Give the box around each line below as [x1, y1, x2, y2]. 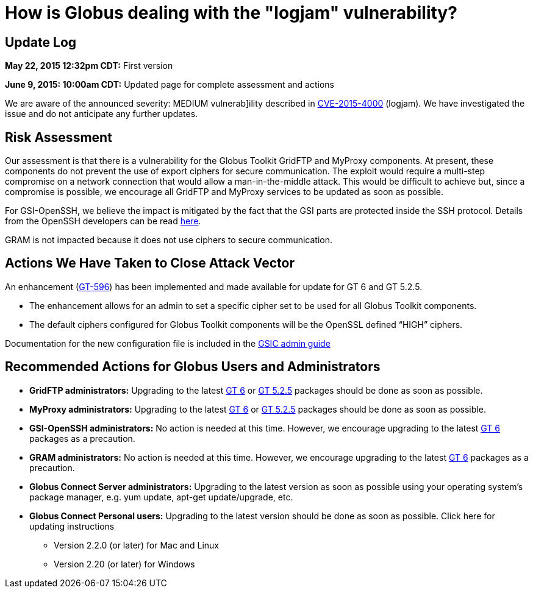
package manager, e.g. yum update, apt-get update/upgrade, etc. [29, 491, 293, 502]
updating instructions [29, 520, 115, 531]
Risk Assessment [5, 129, 112, 145]
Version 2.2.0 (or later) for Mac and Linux [54, 539, 220, 550]
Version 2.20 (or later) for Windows [54, 558, 195, 569]
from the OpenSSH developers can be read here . [5, 216, 201, 227]
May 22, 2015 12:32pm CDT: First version [5, 60, 173, 71]
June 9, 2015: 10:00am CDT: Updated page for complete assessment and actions [5, 79, 335, 90]
